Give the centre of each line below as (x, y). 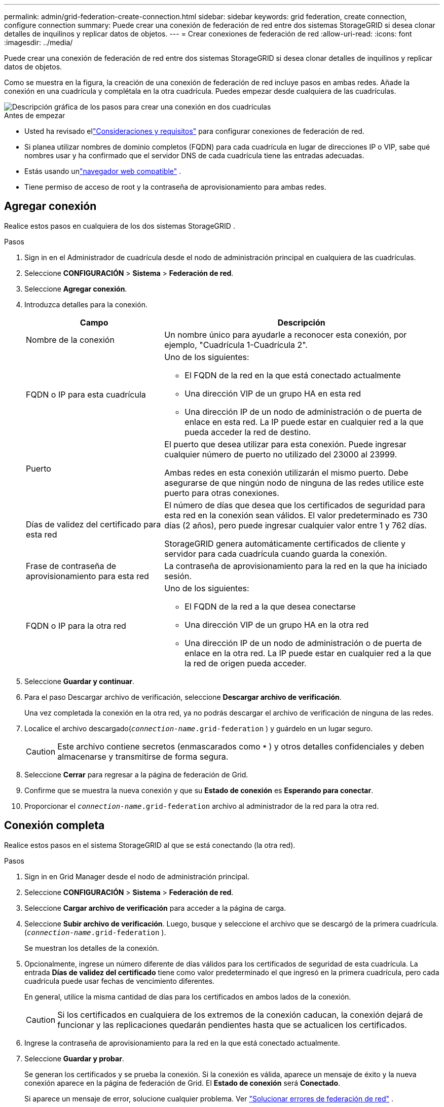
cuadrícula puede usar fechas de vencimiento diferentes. (120, 981)
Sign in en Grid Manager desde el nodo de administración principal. (137, 876)
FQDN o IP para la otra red (76, 626)
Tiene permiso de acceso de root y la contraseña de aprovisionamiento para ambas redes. (175, 187)
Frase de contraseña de (71, 566)
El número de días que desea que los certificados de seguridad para (295, 505)
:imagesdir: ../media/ (39, 42)
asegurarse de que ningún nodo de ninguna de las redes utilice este (294, 483)
